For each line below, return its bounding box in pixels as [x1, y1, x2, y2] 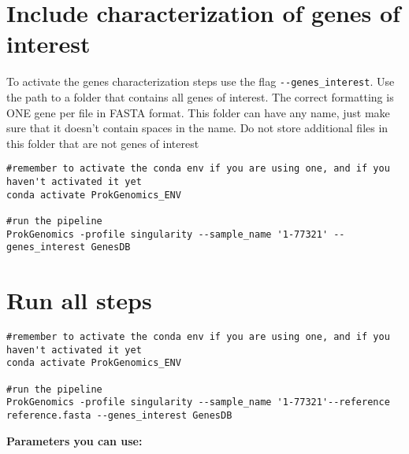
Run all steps [6, 284, 152, 316]
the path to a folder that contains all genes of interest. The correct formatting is [6, 88, 394, 105]
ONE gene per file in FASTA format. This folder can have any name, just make [6, 104, 390, 120]
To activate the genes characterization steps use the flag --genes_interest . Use [6, 73, 395, 90]
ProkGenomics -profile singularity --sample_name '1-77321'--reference [6, 397, 390, 408]
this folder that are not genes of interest [6, 135, 199, 151]
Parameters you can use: [6, 432, 143, 448]
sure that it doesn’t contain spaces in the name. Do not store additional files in [6, 120, 389, 136]
